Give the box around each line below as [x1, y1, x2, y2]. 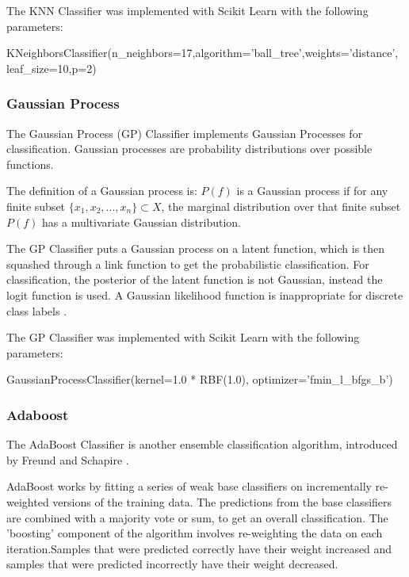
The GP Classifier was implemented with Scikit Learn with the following [6, 329, 360, 346]
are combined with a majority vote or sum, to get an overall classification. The [6, 509, 388, 525]
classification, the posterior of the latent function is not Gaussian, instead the [6, 271, 383, 288]
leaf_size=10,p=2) [6, 59, 97, 76]
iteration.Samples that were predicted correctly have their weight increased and [6, 540, 392, 556]
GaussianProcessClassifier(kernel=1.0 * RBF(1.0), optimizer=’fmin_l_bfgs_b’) [6, 371, 393, 388]
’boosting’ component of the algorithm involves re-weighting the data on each [6, 525, 383, 541]
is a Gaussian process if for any [236, 182, 388, 199]
